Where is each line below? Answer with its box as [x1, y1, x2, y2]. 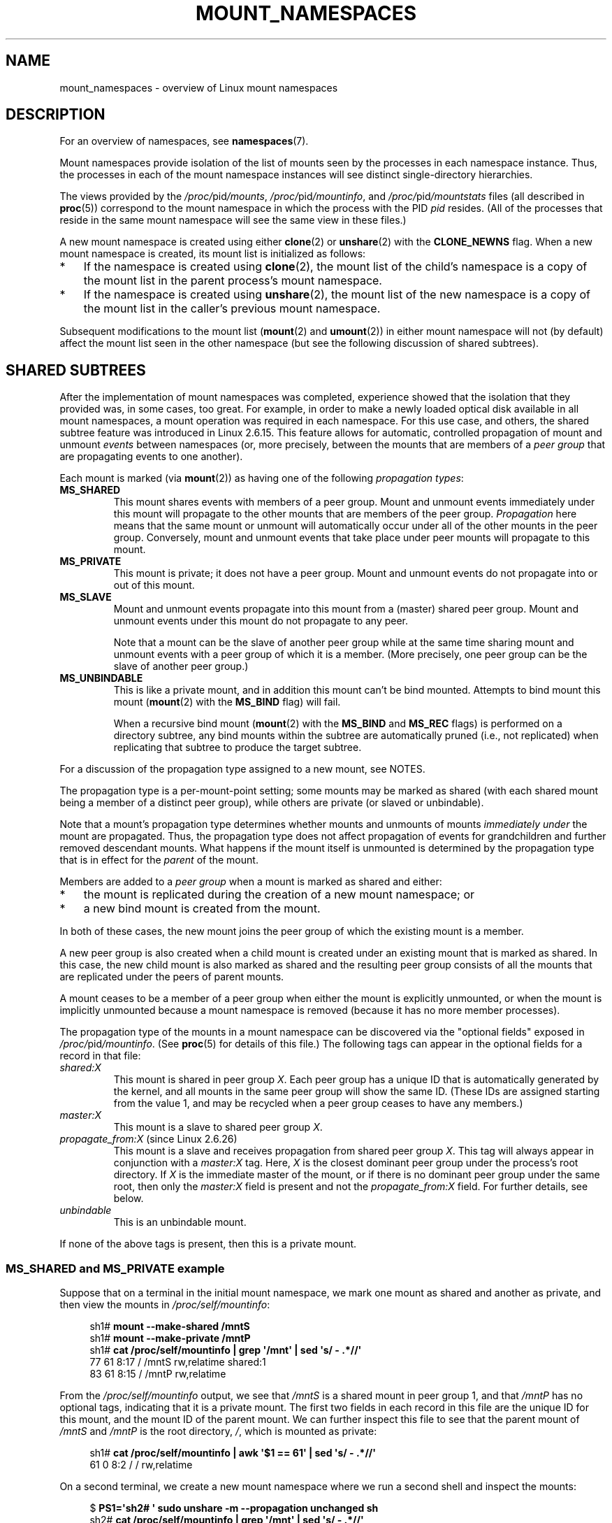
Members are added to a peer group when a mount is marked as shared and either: [59, 875, 442, 888]
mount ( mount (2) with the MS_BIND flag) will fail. [113, 696, 341, 708]
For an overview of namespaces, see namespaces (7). [59, 135, 309, 148]
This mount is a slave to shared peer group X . [113, 1121, 323, 1134]
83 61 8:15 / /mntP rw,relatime [89, 1368, 226, 1380]
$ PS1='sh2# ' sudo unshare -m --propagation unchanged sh [89, 1502, 379, 1515]
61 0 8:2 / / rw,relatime [89, 1459, 193, 1471]
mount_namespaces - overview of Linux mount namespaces [59, 81, 338, 94]
